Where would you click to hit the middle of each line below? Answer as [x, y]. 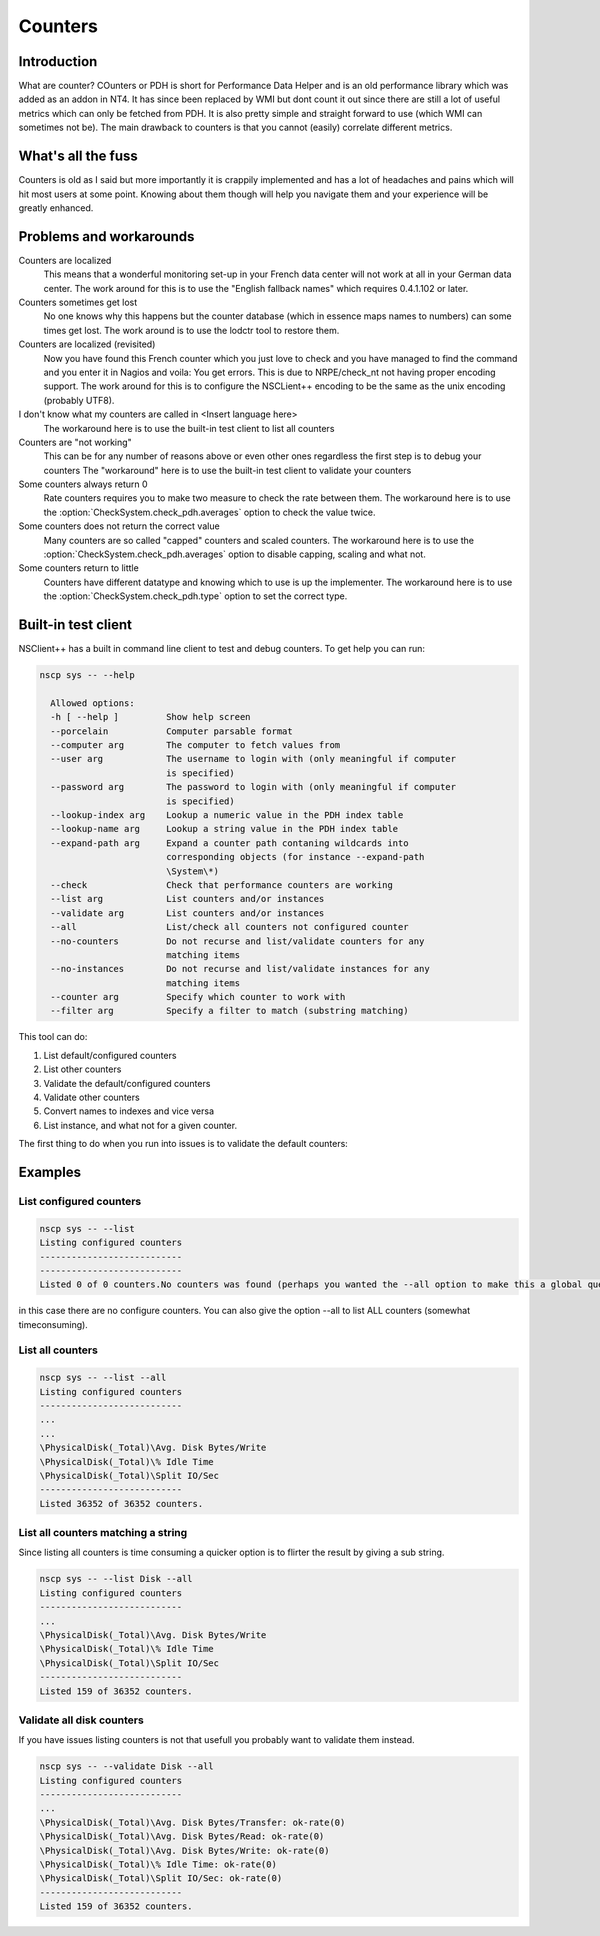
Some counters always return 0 [83, 484]
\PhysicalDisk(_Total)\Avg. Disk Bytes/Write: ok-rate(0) [184, 1850]
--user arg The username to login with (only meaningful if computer [253, 759]
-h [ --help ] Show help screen [150, 717]
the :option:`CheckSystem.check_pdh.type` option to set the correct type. [195, 596]
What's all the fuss [78, 156]
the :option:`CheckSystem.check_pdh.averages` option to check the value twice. [209, 512]
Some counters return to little [78, 568]
